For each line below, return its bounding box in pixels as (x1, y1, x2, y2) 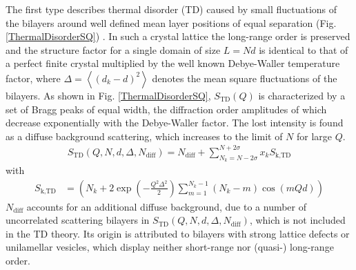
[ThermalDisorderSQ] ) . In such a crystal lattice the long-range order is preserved (6, 29, 350, 44)
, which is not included (249, 213, 346, 227)
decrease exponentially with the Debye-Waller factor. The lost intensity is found (6, 115, 344, 130)
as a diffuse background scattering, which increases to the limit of (6, 128, 283, 143)
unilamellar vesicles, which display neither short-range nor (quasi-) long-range (6, 240, 334, 254)
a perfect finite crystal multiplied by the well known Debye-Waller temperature (6, 56, 340, 70)
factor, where (6, 70, 61, 85)
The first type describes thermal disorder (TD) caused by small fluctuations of (6, 2, 337, 16)
